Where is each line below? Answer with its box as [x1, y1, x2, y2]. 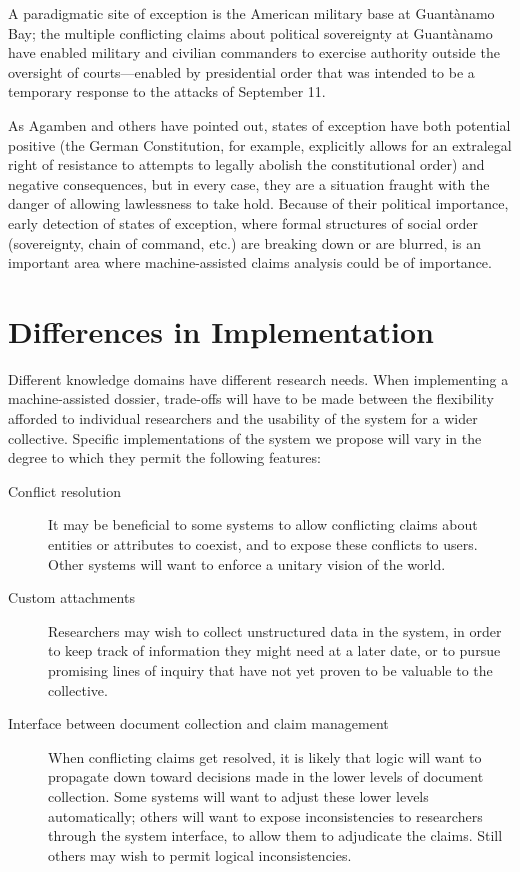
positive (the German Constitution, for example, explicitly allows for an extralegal [8, 134, 512, 155]
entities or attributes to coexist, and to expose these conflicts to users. [48, 534, 478, 554]
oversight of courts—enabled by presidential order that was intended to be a [8, 61, 475, 82]
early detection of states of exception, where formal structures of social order [8, 212, 479, 233]
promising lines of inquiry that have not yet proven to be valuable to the [48, 659, 493, 680]
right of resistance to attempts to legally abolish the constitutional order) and [8, 154, 485, 175]
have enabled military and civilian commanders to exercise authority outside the [8, 42, 500, 63]
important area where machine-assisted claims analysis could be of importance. [8, 252, 492, 273]
